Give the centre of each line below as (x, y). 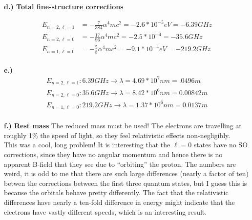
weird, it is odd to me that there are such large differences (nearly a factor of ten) (126, 173)
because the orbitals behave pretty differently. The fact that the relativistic (116, 192)
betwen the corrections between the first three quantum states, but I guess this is (126, 183)
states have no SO (221, 145)
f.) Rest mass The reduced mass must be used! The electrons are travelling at (123, 126)
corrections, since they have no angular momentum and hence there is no (113, 154)
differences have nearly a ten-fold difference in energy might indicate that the (119, 202)
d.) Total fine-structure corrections (64, 6)
